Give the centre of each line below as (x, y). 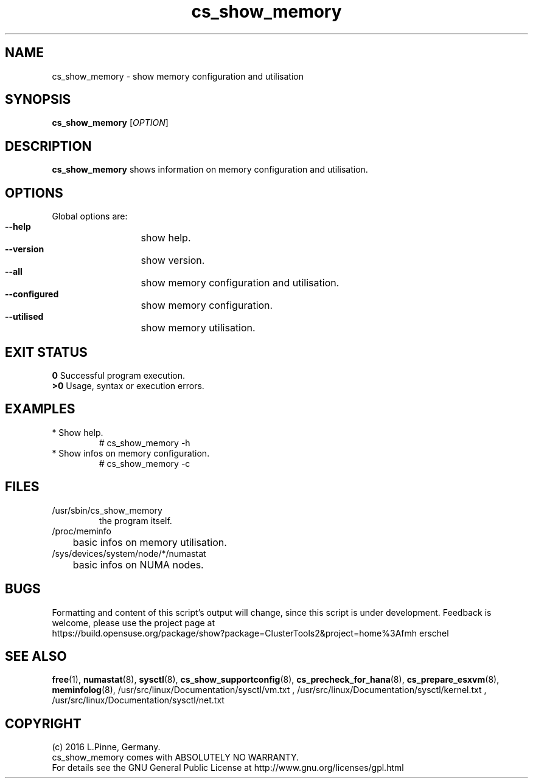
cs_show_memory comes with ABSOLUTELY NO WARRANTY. (176, 757)
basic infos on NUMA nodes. (138, 564)
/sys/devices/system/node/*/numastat (129, 553)
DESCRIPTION (48, 146)
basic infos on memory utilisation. (150, 542)
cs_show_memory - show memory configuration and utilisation (178, 76)
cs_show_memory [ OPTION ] (110, 123)
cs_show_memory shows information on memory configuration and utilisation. (210, 170)
